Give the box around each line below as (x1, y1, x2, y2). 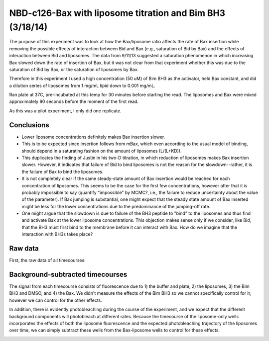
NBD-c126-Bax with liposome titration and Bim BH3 (9, 7, 226, 18)
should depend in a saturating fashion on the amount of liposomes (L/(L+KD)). (21, 148, 182, 154)
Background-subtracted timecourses (9, 270, 128, 278)
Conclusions (9, 121, 49, 129)
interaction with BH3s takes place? (21, 231, 93, 237)
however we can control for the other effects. (9, 297, 102, 303)
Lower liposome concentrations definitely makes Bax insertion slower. (21, 134, 165, 140)
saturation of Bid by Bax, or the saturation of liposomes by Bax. (9, 66, 139, 72)
